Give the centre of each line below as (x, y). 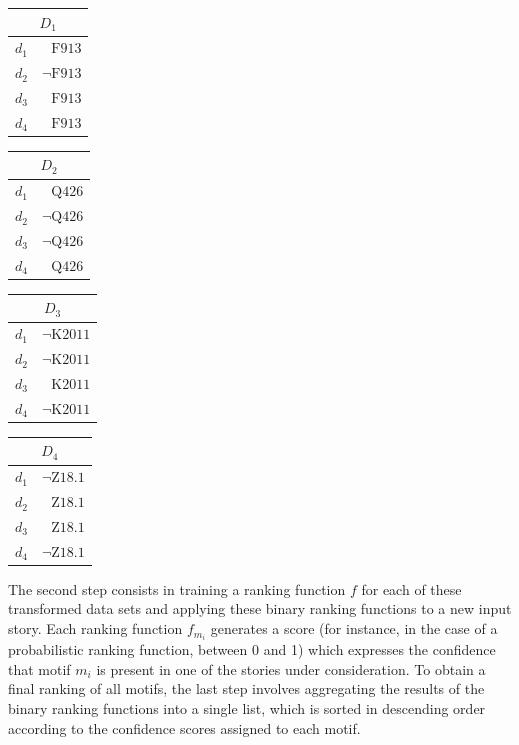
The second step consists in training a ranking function (177, 588)
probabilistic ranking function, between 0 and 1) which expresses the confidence (252, 649)
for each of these (411, 588)
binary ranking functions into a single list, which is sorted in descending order (247, 707)
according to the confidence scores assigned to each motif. (184, 727)
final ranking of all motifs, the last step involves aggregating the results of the (246, 688)
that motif (39, 668)
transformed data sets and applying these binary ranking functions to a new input (260, 608)
